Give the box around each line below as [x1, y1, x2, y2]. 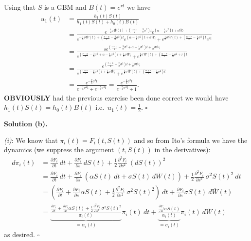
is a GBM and [44, 2, 87, 12]
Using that [4, 2, 36, 12]
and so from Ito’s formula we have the [134, 135, 248, 145]
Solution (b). [4, 119, 48, 129]
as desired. [4, 229, 35, 239]
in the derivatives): [154, 144, 211, 155]
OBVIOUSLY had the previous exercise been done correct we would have [4, 92, 229, 102]
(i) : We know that [4, 135, 58, 145]
